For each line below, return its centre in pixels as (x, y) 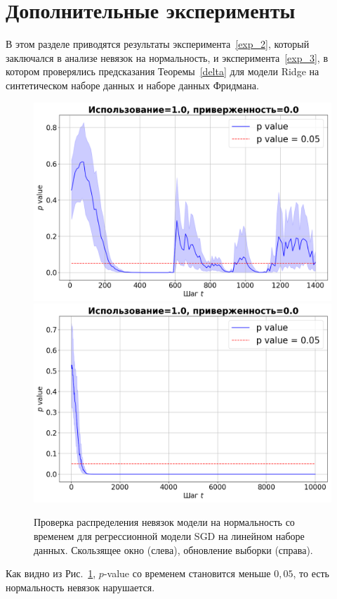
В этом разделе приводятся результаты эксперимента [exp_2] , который (158, 44)
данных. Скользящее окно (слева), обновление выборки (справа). (173, 549)
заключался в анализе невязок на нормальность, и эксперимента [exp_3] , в (167, 57)
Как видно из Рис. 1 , (51, 573)
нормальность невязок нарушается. (80, 587)
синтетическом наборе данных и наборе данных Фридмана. (132, 85)
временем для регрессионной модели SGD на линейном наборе (169, 536)
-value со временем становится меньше (187, 573)
